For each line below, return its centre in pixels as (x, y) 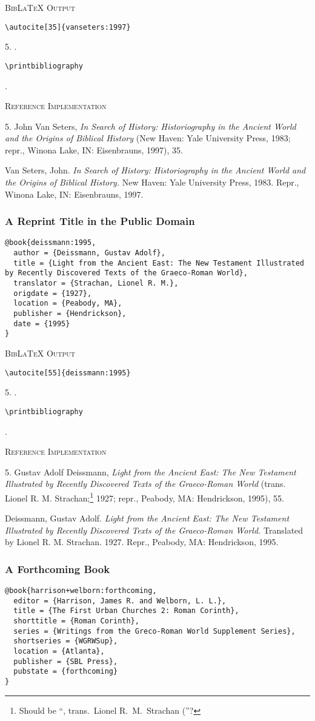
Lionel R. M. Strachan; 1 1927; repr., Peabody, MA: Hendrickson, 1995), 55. (144, 497)
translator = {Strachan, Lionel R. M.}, (96, 283)
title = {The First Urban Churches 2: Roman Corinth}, (126, 611)
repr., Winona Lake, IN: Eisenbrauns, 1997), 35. (94, 149)
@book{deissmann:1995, (51, 243)
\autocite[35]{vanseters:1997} (68, 27)
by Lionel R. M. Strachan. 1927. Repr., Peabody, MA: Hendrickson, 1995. (142, 542)
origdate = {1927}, (53, 293)
